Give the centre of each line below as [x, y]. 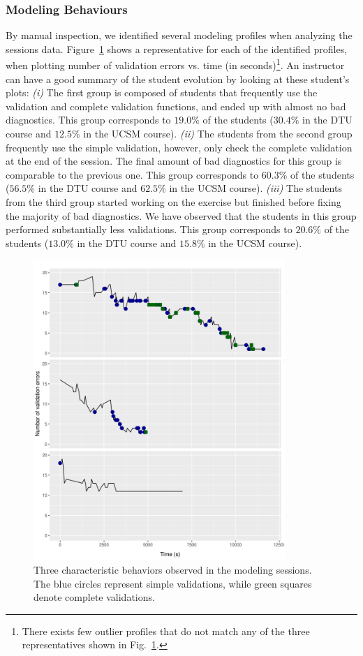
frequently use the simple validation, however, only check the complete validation [179, 147]
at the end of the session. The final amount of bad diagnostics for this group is [174, 161]
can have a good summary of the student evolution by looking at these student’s [178, 79]
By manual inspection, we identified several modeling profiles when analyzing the [179, 35]
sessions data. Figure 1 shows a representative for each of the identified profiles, [177, 49]
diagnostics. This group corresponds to [88, 120]
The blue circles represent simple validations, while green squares [173, 583]
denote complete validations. [94, 597]
